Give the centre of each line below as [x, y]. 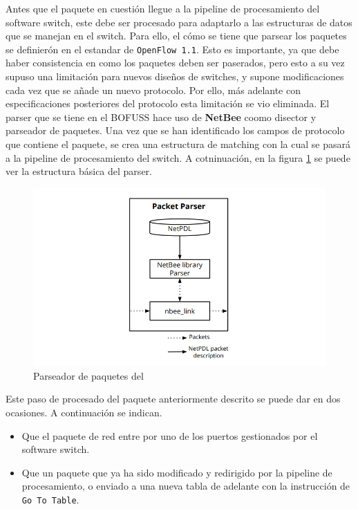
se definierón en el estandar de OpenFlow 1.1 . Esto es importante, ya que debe [172, 49]
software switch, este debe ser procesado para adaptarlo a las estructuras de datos [179, 22]
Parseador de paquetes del [88, 375]
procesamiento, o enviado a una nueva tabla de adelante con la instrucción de [186, 486]
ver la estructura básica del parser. [79, 171]
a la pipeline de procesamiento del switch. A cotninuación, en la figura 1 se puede [178, 157]
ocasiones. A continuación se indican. [84, 412]
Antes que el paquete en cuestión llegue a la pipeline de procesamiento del [163, 8]
